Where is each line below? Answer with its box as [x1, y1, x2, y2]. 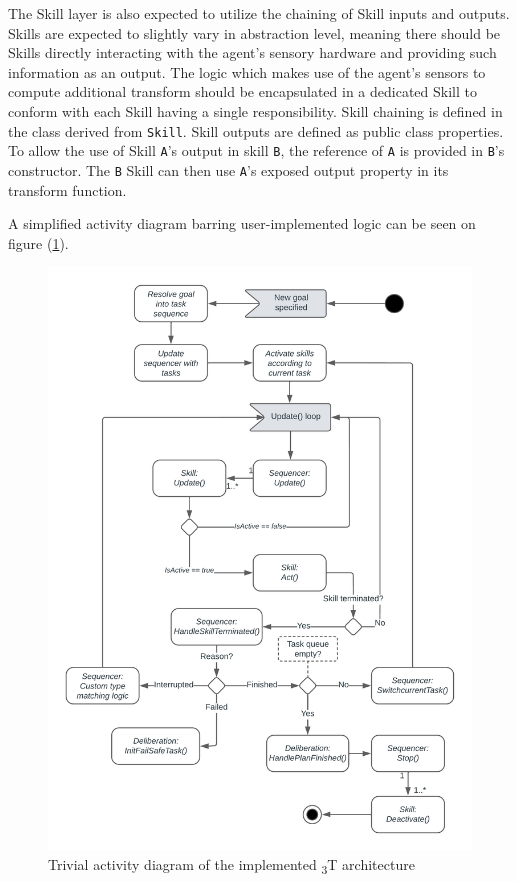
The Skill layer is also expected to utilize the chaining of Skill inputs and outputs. [8, 3, 510, 23]
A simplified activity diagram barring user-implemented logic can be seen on [8, 213, 476, 234]
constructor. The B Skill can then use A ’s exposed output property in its [8, 159, 449, 180]
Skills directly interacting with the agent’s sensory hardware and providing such [8, 42, 497, 63]
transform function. [8, 179, 127, 200]
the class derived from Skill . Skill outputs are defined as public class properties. [8, 120, 504, 141]
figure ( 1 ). [8, 232, 69, 253]
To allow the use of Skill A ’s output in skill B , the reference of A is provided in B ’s [8, 140, 505, 161]
